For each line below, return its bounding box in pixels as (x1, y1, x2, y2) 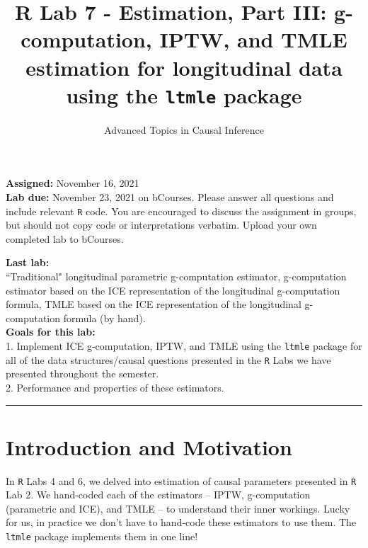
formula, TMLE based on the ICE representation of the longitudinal (6, 297, 301, 312)
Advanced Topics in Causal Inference (104, 122, 264, 137)
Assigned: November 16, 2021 (6, 176, 139, 190)
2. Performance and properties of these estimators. (6, 379, 224, 394)
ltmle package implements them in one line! (6, 529, 198, 544)
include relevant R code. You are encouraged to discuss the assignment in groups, (6, 203, 357, 218)
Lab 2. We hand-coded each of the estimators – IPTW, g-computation (6, 487, 311, 502)
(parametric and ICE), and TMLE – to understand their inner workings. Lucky (6, 501, 350, 515)
